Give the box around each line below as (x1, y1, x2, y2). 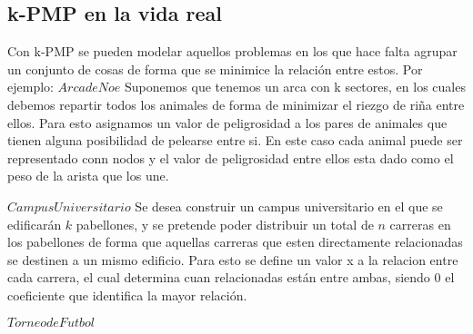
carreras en (389, 214, 451, 233)
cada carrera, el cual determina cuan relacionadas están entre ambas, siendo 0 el (7, 268, 455, 287)
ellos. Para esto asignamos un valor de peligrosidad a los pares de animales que (7, 113, 448, 132)
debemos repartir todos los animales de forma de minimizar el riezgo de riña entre (7, 94, 465, 113)
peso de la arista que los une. (7, 166, 169, 185)
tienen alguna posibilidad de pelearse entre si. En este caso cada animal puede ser (7, 131, 463, 150)
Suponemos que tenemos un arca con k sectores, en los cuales (124, 77, 466, 96)
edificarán (7, 214, 62, 233)
